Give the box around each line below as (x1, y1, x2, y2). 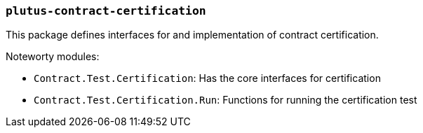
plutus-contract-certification (6, 4, 206, 17)
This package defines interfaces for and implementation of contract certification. (6, 29, 379, 41)
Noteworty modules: (6, 50, 100, 63)
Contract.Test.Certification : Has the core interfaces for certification (34, 72, 381, 85)
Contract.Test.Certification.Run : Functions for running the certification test (34, 94, 417, 106)
